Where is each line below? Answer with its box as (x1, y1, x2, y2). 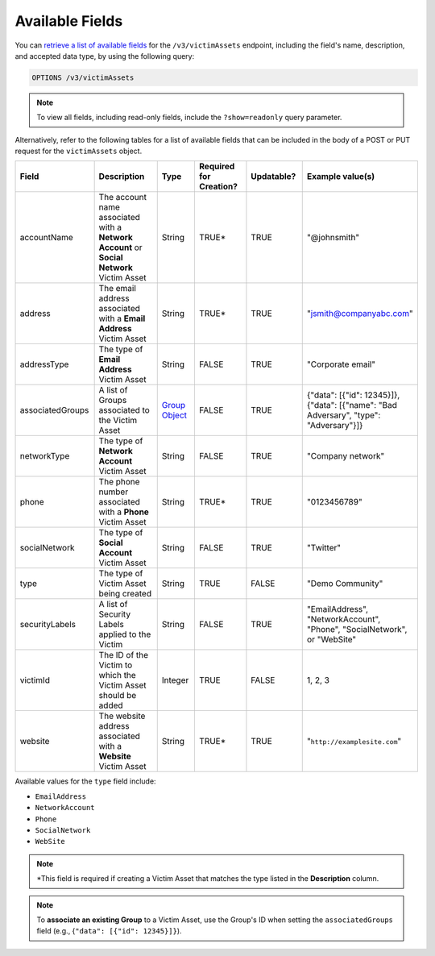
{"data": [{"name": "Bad (306, 400, 398, 411)
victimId (19, 675, 50, 686)
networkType (19, 451, 70, 462)
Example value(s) (306, 171, 375, 182)
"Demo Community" (306, 578, 383, 589)
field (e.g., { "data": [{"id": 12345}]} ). (36, 926, 182, 936)
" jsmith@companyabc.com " (306, 308, 414, 319)
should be (98, 690, 137, 701)
